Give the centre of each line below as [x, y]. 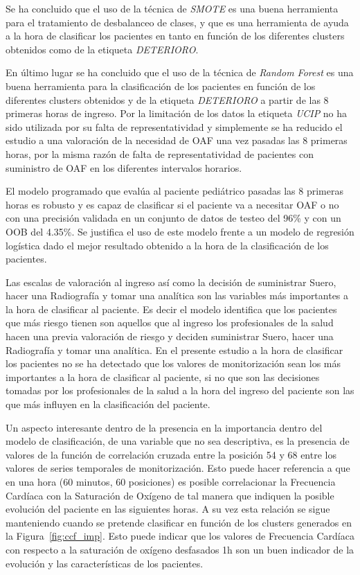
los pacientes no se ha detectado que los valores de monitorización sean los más [173, 363]
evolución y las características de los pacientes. [105, 563]
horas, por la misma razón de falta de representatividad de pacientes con [160, 153]
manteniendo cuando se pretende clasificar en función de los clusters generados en [179, 522]
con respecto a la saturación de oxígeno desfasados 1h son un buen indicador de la [180, 549]
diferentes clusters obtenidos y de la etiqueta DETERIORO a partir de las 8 [167, 99]
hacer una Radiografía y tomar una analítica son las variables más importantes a [177, 295]
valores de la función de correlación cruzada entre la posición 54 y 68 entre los [171, 454]
